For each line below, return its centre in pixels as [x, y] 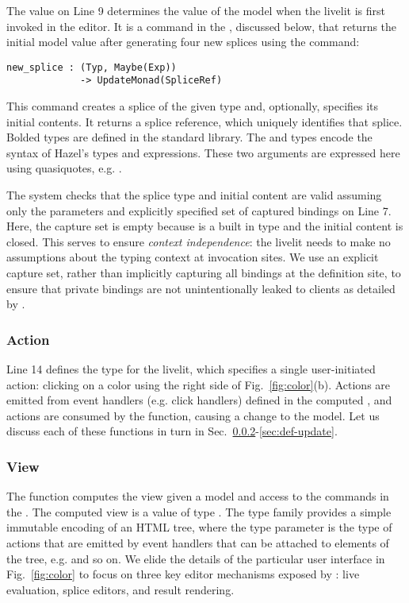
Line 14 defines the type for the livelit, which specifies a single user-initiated [191, 369]
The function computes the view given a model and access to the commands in [198, 496]
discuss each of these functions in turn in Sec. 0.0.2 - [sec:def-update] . [172, 431]
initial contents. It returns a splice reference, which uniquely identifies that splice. [204, 121]
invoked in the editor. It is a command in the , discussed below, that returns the [202, 26]
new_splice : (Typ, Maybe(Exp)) [92, 67]
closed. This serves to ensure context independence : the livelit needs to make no [199, 241]
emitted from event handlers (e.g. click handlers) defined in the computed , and [199, 400]
